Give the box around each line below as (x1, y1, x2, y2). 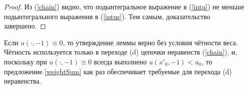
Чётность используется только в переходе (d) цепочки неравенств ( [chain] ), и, (4, 47, 237, 57)
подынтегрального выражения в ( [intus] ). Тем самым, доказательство (4, 11, 210, 21)
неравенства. (4, 76, 42, 86)
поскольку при (4, 56, 47, 66)
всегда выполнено (94, 56, 147, 66)
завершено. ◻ (4, 21, 46, 31)
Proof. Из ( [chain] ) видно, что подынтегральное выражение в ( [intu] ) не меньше (4, 1, 245, 11)
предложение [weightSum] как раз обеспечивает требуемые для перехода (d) (4, 66, 232, 76)
